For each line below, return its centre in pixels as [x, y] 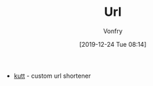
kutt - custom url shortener [52, 76]
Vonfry [113, 31]
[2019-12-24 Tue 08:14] [113, 44]
